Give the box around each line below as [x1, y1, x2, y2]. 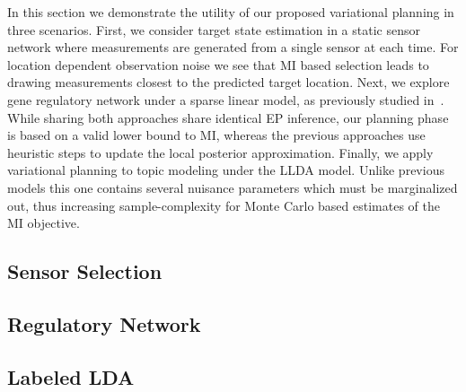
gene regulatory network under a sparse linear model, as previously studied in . [7, 90, 444, 109]
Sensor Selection [7, 257, 163, 285]
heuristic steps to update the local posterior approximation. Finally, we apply [7, 143, 434, 161]
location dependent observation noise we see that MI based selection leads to [7, 55, 429, 74]
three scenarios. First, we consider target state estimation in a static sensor [7, 20, 420, 39]
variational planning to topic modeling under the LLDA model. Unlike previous [7, 161, 444, 179]
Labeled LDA [7, 362, 135, 390]
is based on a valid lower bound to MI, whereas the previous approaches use [7, 126, 426, 144]
